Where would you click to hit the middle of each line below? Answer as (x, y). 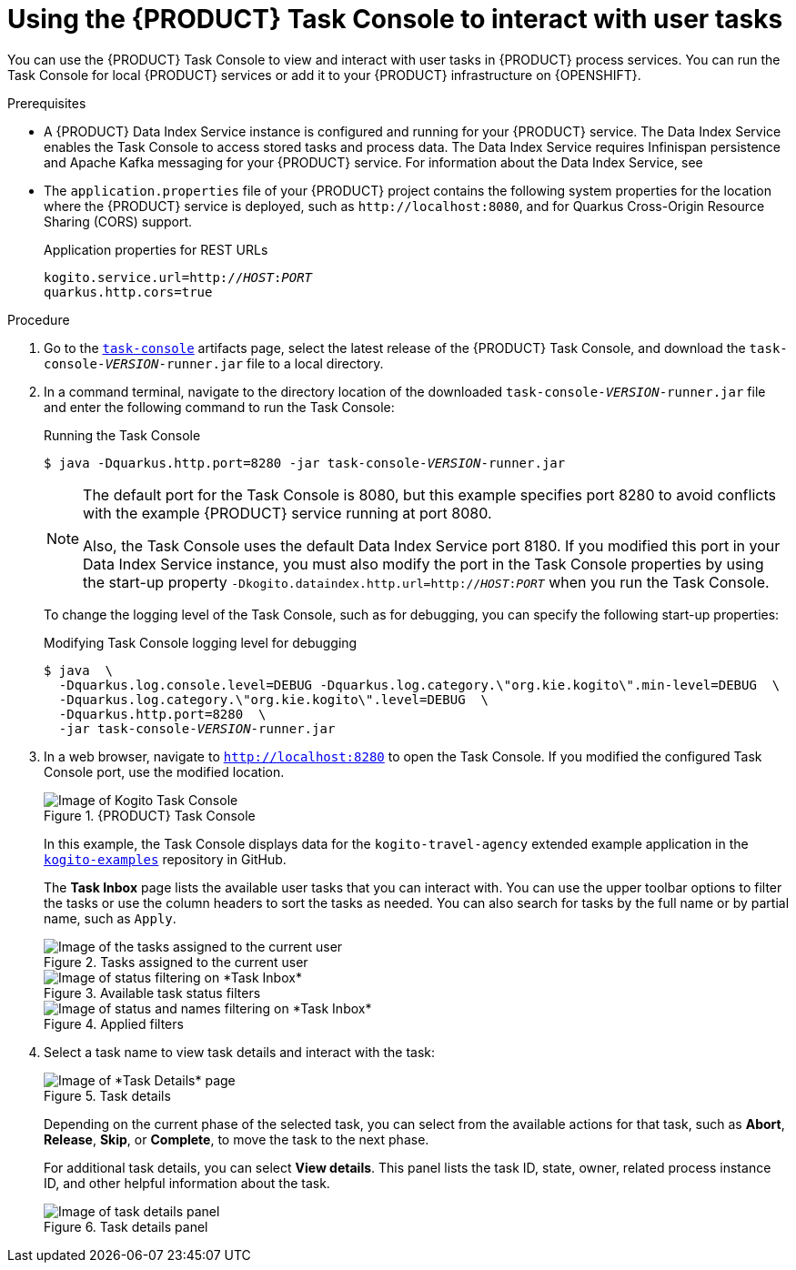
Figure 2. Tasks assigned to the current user (176, 962)
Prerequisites (47, 103)
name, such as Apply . (110, 918)
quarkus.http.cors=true (128, 292)
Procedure (39, 319)
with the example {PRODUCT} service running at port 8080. (287, 513)
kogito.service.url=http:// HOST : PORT (178, 277)
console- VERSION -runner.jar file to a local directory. (214, 363)
